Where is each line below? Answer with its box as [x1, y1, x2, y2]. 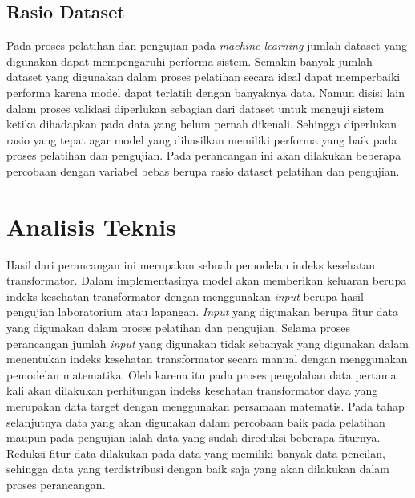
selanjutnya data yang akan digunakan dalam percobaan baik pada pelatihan [6, 413, 385, 430]
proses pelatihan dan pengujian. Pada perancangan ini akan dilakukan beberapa [6, 147, 401, 164]
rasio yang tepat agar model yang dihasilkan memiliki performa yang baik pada [6, 131, 397, 148]
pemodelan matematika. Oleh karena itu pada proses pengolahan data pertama [6, 366, 397, 383]
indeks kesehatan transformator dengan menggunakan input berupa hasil [6, 287, 364, 304]
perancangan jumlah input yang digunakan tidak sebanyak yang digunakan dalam [6, 334, 409, 351]
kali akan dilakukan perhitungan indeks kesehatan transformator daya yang [6, 382, 378, 399]
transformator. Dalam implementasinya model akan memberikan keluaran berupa [6, 272, 407, 289]
